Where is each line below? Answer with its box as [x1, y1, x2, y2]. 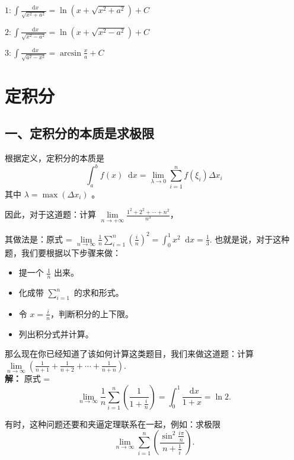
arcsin [60, 49, 81, 57]
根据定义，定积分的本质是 [5, 152, 104, 164]
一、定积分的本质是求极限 [5, 124, 154, 142]
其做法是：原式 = [5, 232, 72, 245]
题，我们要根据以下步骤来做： [5, 246, 121, 258]
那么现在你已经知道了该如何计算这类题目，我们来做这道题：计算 [5, 347, 254, 360]
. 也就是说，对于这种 [209, 232, 290, 245]
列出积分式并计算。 [18, 327, 94, 340]
